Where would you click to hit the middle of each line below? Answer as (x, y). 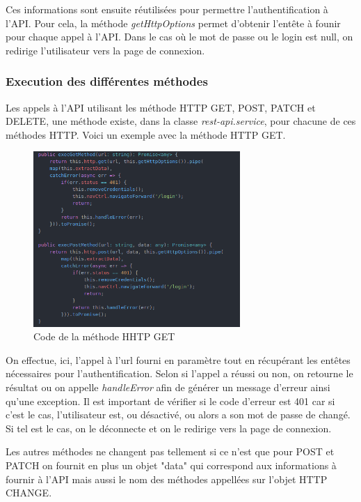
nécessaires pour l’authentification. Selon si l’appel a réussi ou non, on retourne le (179, 373)
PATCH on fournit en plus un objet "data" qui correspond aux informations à (171, 465)
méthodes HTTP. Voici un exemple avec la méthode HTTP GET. (146, 134)
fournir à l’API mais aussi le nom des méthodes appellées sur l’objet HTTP (167, 479)
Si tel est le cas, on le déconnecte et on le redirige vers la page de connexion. (169, 428)
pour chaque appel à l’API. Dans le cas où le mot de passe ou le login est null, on (179, 37)
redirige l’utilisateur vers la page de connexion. (105, 50)
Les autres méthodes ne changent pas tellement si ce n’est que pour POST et (170, 451)
